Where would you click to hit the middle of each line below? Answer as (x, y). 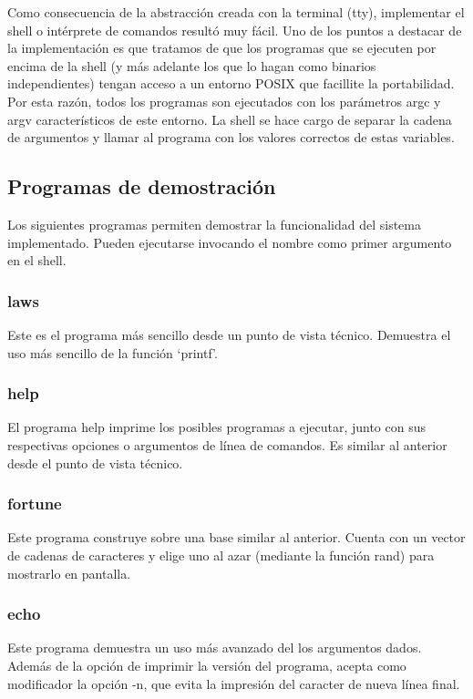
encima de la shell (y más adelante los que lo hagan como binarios (192, 65)
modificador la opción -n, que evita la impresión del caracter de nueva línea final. (234, 683)
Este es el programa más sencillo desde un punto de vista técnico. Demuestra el (229, 334)
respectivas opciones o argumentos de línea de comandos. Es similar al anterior (227, 444)
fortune (35, 504)
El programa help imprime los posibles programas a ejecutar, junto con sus (217, 427)
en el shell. (37, 260)
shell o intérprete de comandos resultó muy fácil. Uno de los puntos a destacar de (235, 30)
